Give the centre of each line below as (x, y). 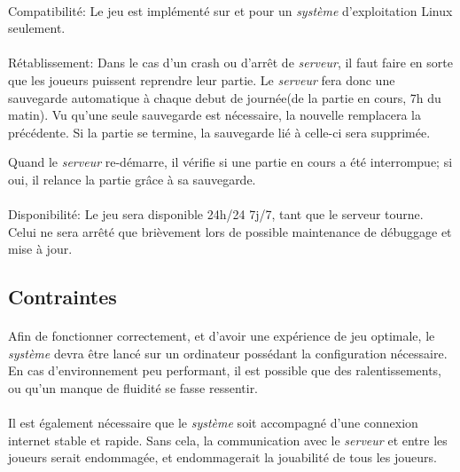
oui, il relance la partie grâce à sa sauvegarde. (132, 179)
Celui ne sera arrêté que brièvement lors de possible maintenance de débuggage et (230, 231)
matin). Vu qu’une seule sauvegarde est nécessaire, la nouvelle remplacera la (215, 115)
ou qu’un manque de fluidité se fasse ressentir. (133, 388)
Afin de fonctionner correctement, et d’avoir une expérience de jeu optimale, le (222, 336)
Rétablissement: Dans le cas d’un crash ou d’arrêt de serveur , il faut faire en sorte (230, 63)
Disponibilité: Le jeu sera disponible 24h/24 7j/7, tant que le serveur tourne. (216, 214)
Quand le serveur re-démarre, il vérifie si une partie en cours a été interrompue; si (230, 162)
